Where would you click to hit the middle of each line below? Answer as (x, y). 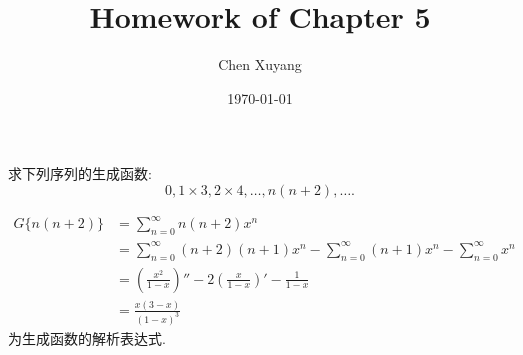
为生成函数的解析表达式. (87, 337)
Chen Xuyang (260, 64)
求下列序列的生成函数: (80, 173)
